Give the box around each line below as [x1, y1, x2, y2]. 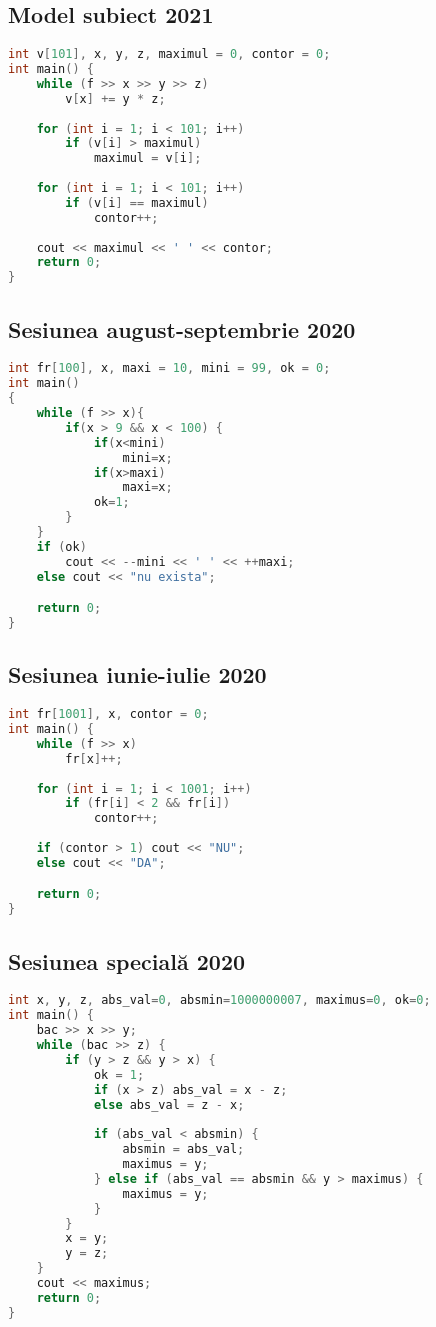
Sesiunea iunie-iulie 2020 [8, 659, 267, 690]
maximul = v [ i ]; [93, 151, 202, 166]
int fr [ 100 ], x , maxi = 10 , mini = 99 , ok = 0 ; [8, 361, 331, 376]
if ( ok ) [36, 539, 87, 554]
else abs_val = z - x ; [93, 1097, 245, 1112]
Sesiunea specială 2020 [8, 945, 246, 976]
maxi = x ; [122, 480, 173, 495]
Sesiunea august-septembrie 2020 [8, 313, 356, 344]
